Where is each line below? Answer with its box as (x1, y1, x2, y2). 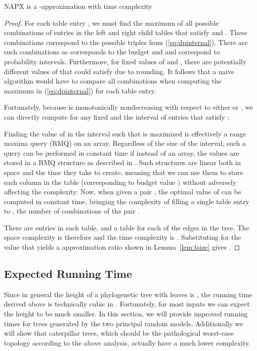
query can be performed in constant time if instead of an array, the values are (4, 147, 239, 158)
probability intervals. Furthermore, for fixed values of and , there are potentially (4, 56, 247, 66)
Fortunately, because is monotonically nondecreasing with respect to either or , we (4, 102, 253, 112)
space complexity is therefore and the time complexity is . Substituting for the (4, 232, 241, 242)
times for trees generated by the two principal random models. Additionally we (4, 318, 243, 328)
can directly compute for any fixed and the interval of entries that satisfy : (4, 111, 229, 122)
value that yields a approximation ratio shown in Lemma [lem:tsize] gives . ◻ (4, 242, 240, 252)
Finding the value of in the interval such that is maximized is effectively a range (4, 128, 247, 138)
